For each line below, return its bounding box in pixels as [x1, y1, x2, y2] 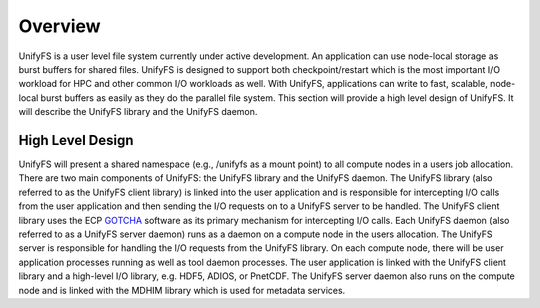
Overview [18, 15, 101, 37]
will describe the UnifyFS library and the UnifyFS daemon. [18, 106, 258, 118]
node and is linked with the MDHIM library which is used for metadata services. [18, 284, 346, 296]
